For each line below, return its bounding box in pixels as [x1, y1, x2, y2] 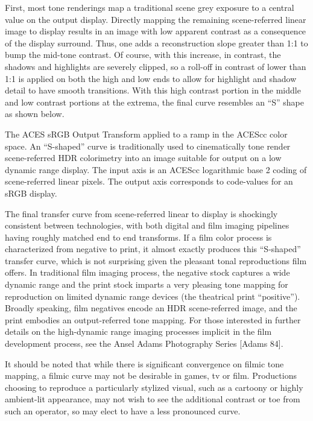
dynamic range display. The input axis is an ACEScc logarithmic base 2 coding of [5, 163, 307, 176]
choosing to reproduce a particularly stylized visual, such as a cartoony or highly [5, 381, 303, 393]
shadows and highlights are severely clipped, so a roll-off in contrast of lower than [5, 60, 306, 72]
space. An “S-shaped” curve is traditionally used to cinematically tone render [5, 139, 291, 152]
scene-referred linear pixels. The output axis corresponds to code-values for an [5, 175, 293, 188]
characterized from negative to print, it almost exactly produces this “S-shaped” [5, 242, 301, 255]
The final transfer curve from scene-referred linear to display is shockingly [5, 207, 278, 220]
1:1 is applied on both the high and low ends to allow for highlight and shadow [5, 72, 297, 84]
